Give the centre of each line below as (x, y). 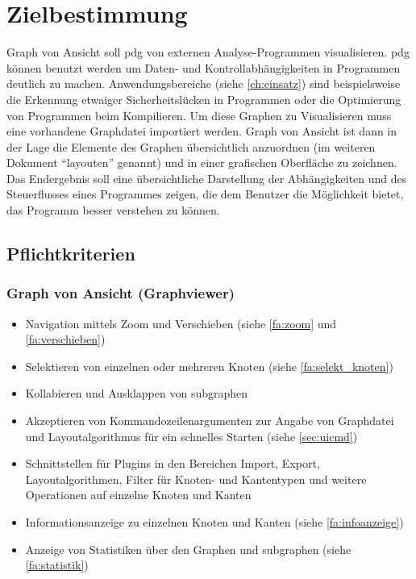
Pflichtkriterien (71, 254)
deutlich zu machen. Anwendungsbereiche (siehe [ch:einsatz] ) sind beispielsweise (204, 83)
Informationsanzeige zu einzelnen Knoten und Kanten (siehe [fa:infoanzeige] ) (214, 522)
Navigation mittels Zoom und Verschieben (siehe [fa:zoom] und (181, 323)
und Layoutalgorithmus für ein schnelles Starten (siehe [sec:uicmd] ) (191, 436)
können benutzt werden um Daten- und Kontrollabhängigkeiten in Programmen (204, 67)
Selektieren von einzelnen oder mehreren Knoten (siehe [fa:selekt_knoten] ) (209, 366)
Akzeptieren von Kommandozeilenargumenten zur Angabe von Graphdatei (210, 421)
